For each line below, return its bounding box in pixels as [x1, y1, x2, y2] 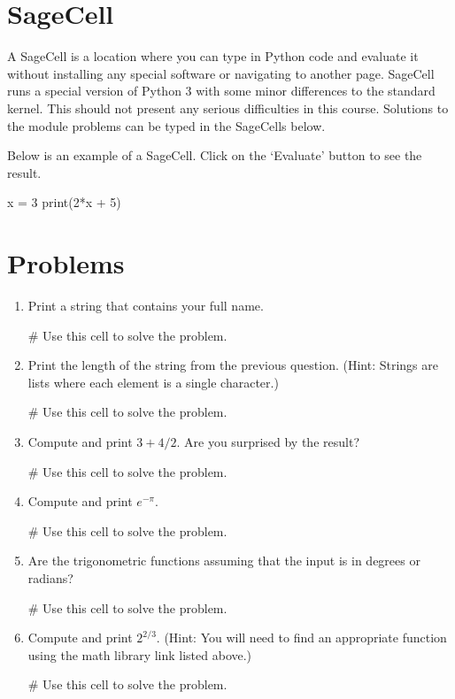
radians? [27, 568, 73, 587]
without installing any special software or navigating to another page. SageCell [7, 64, 435, 82]
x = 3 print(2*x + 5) [7, 193, 121, 211]
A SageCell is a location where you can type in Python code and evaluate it [7, 47, 419, 65]
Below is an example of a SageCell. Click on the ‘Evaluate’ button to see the [7, 146, 422, 165]
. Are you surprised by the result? [176, 432, 359, 450]
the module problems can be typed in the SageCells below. [7, 116, 326, 134]
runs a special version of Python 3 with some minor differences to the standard [7, 81, 436, 100]
